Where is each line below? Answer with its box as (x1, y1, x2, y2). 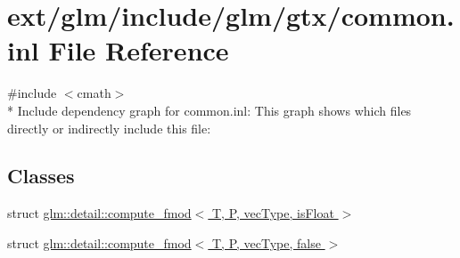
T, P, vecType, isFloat (211, 204, 334, 222)
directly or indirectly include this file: (7, 118, 211, 137)
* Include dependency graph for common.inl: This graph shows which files (7, 101, 412, 119)
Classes (7, 162, 75, 189)
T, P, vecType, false (211, 233, 321, 252)
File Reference (48, 32, 229, 69)
